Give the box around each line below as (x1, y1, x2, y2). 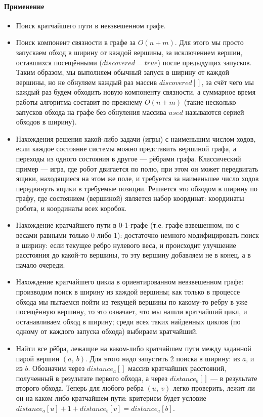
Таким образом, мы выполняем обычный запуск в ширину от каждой (16, 67, 230, 77)
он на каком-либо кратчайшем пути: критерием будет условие (16, 392, 206, 403)
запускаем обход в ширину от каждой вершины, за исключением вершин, (16, 47, 243, 57)
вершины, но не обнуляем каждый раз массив (16, 76, 157, 87)
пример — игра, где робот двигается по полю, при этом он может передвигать (16, 163, 258, 174)
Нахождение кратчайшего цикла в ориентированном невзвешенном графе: (16, 276, 244, 287)
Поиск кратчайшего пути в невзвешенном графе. (16, 20, 166, 30)
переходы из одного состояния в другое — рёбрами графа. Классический (16, 153, 241, 163)
